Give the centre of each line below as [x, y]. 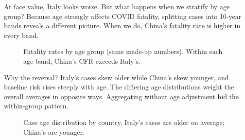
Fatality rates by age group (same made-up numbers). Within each [123, 51]
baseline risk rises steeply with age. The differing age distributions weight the [119, 87]
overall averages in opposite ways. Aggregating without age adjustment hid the [122, 96]
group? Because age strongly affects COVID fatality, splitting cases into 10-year [123, 16]
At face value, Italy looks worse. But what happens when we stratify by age [117, 6]
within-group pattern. [36, 106]
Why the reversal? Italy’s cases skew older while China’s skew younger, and [116, 77]
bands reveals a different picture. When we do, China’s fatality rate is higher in [122, 26]
